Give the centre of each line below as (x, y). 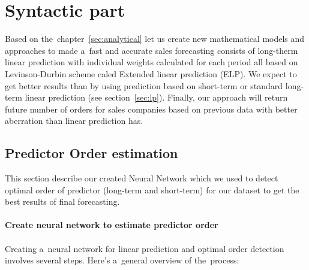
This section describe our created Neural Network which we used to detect (142, 178)
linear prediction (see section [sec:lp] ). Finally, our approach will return (156, 97)
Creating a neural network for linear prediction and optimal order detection (145, 248)
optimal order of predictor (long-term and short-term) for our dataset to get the (152, 189)
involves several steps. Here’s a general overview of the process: (122, 260)
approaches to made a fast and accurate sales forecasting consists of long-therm (151, 50)
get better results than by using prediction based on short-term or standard (144, 85)
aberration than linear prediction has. (74, 121)
